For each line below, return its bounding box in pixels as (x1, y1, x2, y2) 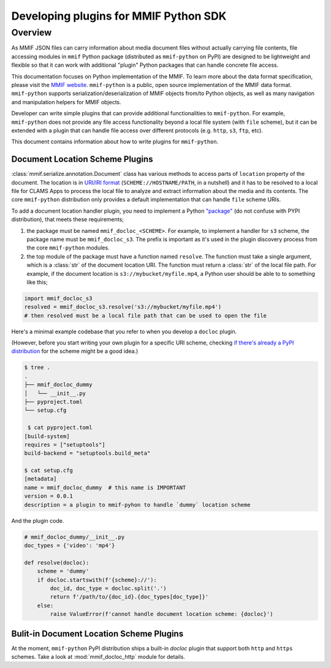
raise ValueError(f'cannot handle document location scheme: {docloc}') (50, 610, 273, 618)
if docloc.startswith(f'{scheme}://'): (37, 576, 158, 583)
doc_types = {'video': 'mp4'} (24, 542, 115, 549)
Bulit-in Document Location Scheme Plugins (11, 628, 184, 639)
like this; (26, 278, 48, 286)
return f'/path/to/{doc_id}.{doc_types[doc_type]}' (50, 593, 209, 601)
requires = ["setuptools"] (24, 441, 105, 448)
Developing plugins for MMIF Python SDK (11, 9, 227, 23)
